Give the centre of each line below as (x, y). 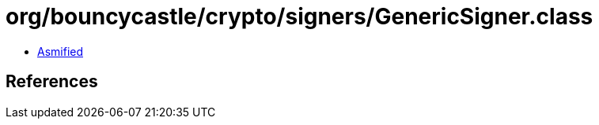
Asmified (61, 51)
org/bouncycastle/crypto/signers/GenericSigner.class (299, 17)
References (52, 82)
